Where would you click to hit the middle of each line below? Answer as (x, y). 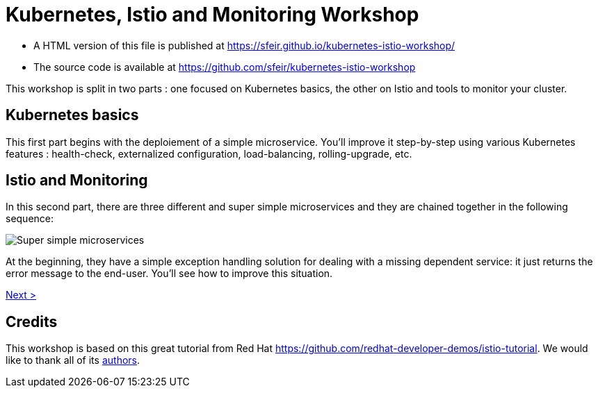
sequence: (30, 219)
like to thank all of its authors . (73, 360)
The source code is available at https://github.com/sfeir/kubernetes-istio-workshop (225, 67)
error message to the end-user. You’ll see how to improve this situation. (169, 274)
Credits (32, 321)
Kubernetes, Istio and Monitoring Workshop (212, 15)
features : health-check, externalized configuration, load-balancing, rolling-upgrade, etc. (209, 153)
